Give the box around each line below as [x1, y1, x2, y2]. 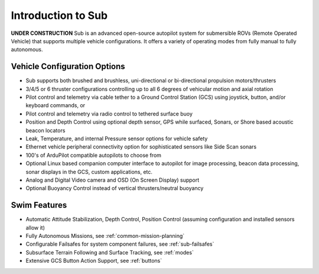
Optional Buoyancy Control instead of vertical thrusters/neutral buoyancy [25, 185, 204, 192]
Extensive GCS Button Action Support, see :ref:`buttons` [25, 257, 162, 265]
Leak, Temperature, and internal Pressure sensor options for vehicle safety [25, 135, 208, 142]
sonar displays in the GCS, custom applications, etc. [25, 168, 153, 175]
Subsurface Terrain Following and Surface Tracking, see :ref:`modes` [25, 249, 194, 256]
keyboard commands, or [25, 102, 86, 109]
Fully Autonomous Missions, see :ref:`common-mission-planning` [25, 233, 185, 239]
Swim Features [11, 200, 67, 210]
